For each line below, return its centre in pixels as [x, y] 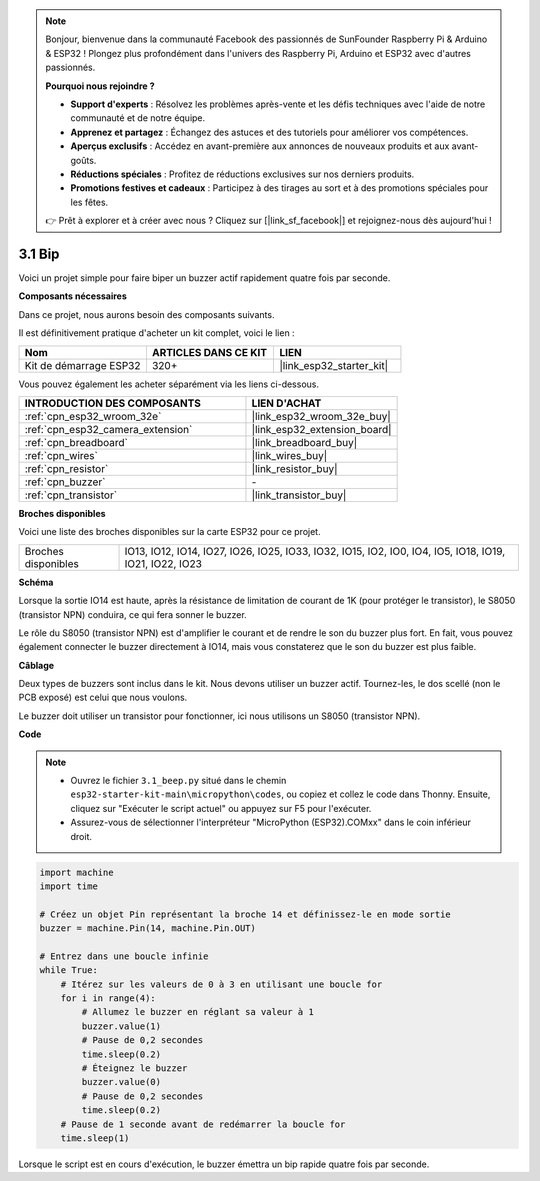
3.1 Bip [39, 253]
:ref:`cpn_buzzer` [65, 482]
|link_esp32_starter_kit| [334, 365]
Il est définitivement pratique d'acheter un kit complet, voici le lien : [156, 333]
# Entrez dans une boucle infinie [124, 956]
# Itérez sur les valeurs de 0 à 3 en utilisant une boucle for [221, 984]
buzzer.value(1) [121, 1026]
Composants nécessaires [72, 296]
